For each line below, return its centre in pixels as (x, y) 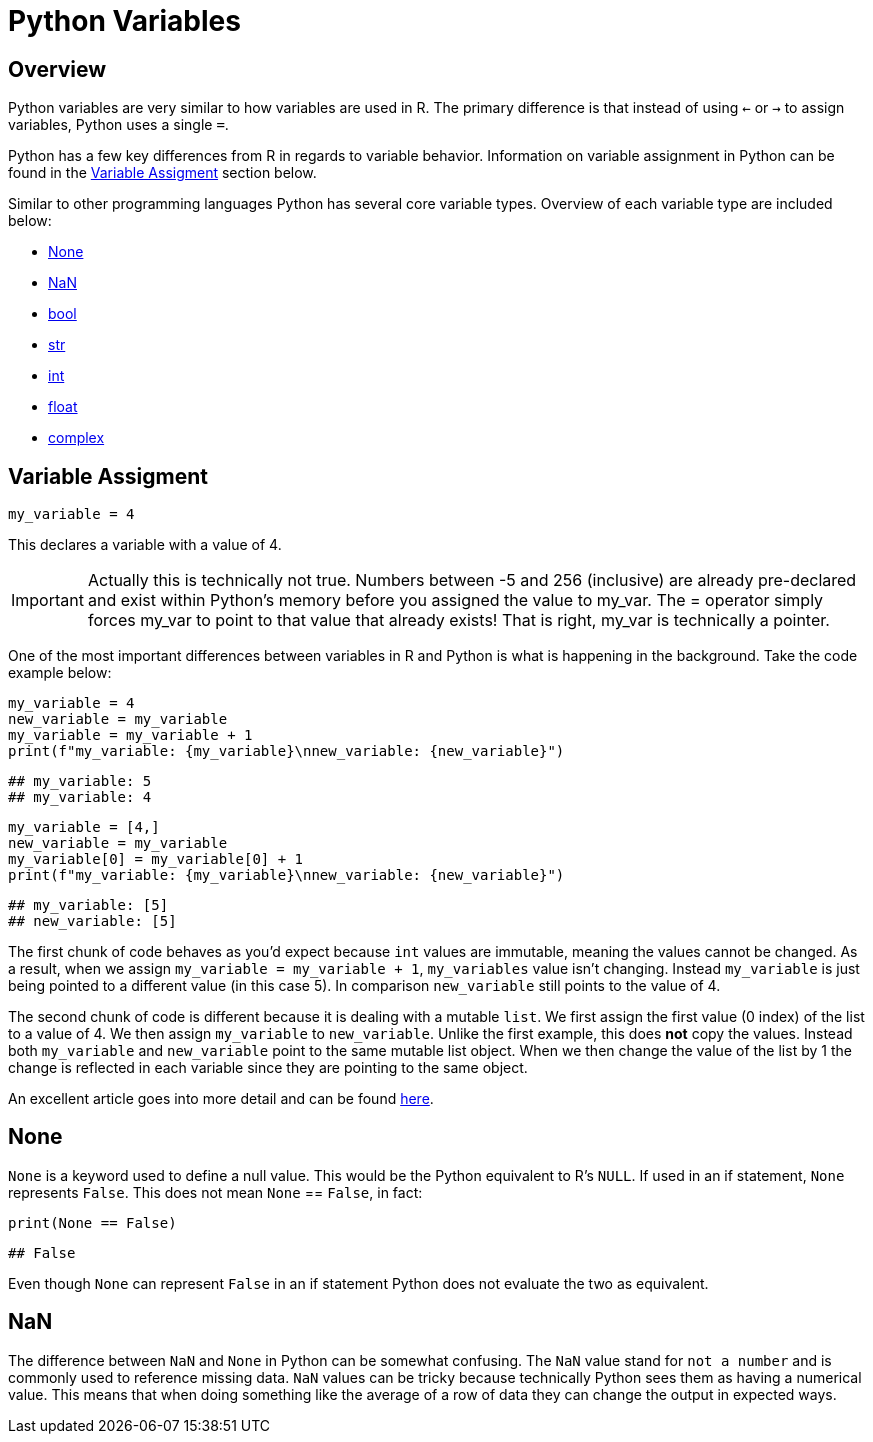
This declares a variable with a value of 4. (145, 545)
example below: (60, 673)
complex (76, 438)
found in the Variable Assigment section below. (162, 173)
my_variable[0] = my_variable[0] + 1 (156, 859)
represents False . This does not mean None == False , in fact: (215, 1192)
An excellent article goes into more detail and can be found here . (221, 1099)
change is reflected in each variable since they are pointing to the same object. (268, 1068)
